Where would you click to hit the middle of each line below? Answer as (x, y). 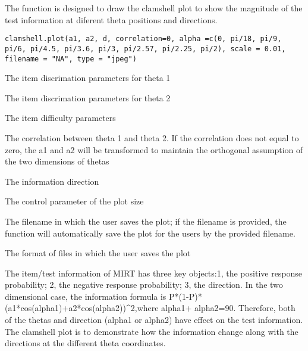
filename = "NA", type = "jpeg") (71, 59)
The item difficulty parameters (60, 118)
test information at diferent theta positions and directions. (111, 19)
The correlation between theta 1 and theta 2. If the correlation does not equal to (152, 137)
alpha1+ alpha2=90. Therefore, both (228, 308)
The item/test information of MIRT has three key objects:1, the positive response (154, 273)
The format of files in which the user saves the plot (98, 253)
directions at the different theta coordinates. (85, 343)
